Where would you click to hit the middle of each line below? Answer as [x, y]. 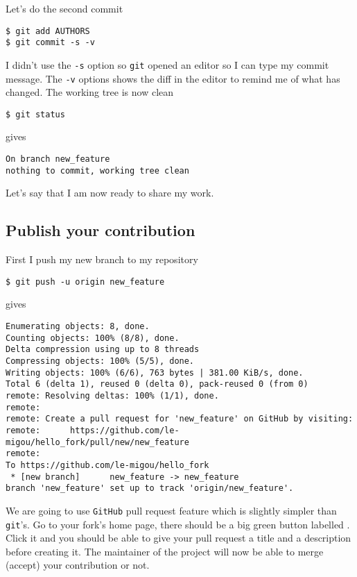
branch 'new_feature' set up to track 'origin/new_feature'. [150, 488]
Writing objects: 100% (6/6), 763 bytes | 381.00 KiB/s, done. [155, 373]
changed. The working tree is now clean [90, 92]
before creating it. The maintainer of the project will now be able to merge [165, 551]
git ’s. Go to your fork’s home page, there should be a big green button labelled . [178, 524]
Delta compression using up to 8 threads [103, 350]
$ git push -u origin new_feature [85, 282]
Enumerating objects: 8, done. [78, 327]
